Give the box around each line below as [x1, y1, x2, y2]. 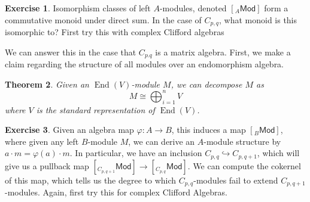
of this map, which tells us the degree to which [5, 173, 177, 186]
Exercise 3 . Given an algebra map [5, 123, 134, 136]
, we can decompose [171, 77, 242, 90]
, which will [257, 147, 300, 159]
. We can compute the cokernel [187, 159, 301, 172]
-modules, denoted [159, 2, 227, 14]
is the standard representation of [36, 103, 155, 116]
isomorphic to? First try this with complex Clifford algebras [5, 26, 224, 38]
